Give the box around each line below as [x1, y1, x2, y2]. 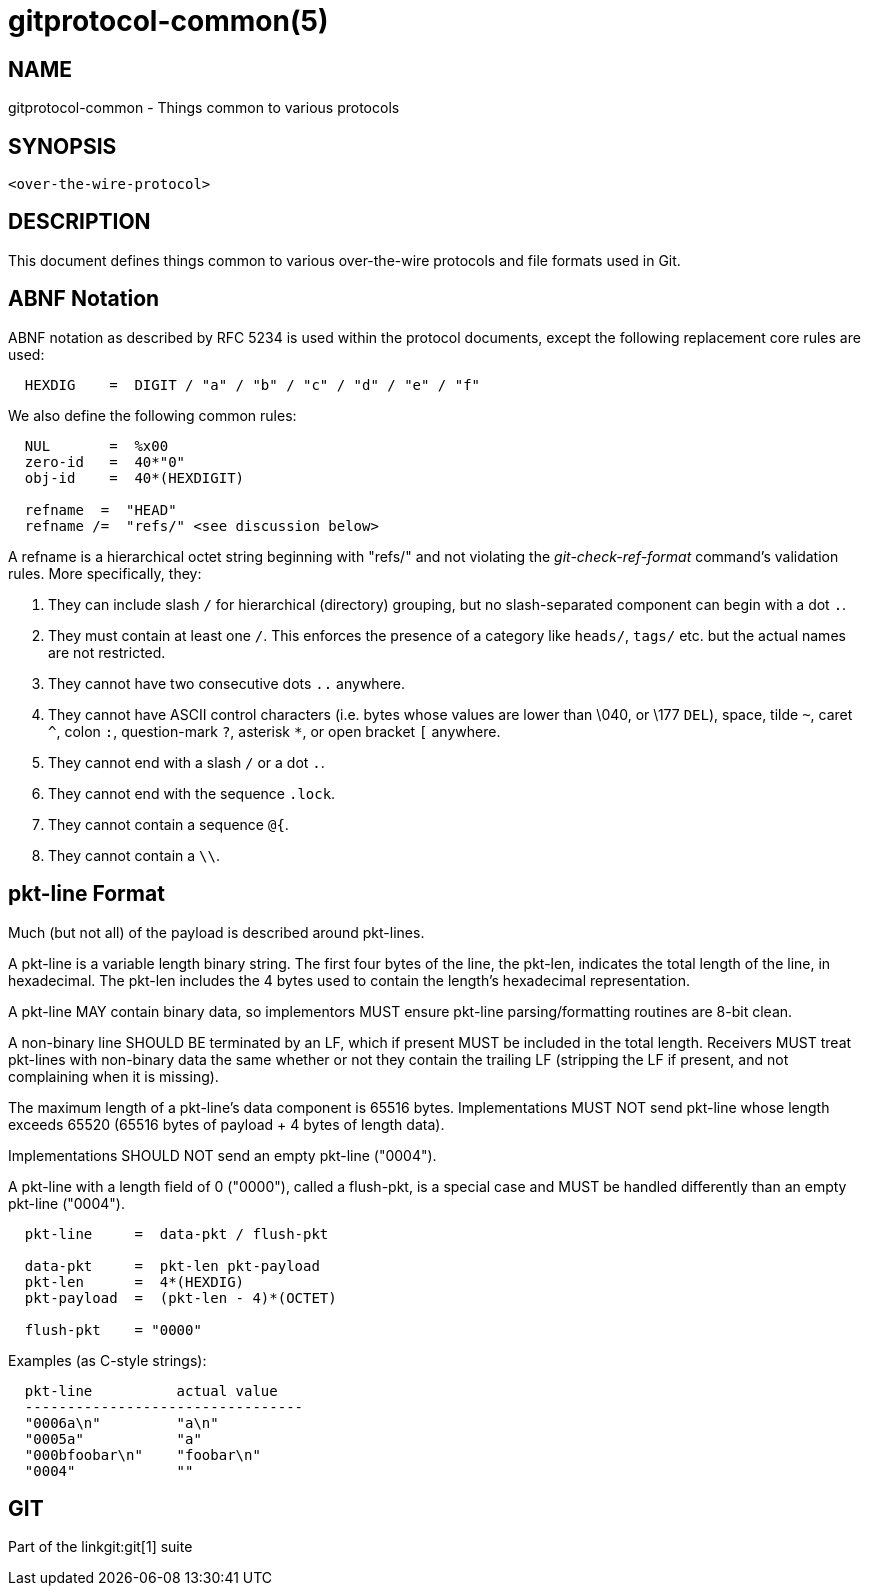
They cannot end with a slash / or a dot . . [48, 753, 325, 771]
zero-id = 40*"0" [24, 453, 186, 470]
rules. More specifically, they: [8, 564, 202, 582]
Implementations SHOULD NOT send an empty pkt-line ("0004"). [8, 1146, 437, 1164]
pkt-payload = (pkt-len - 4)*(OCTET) [24, 1289, 337, 1306]
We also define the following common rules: [8, 406, 297, 424]
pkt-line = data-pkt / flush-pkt [24, 1225, 329, 1242]
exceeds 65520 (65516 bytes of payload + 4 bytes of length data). [8, 1115, 445, 1133]
